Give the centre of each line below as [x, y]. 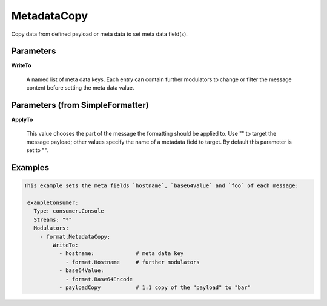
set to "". [37, 150]
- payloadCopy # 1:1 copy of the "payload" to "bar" [155, 288]
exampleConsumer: [53, 203]
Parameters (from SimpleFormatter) [80, 105]
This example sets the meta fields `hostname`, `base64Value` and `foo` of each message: [161, 186]
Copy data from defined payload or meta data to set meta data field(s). [99, 34]
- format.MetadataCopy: [75, 237]
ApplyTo [22, 120]
